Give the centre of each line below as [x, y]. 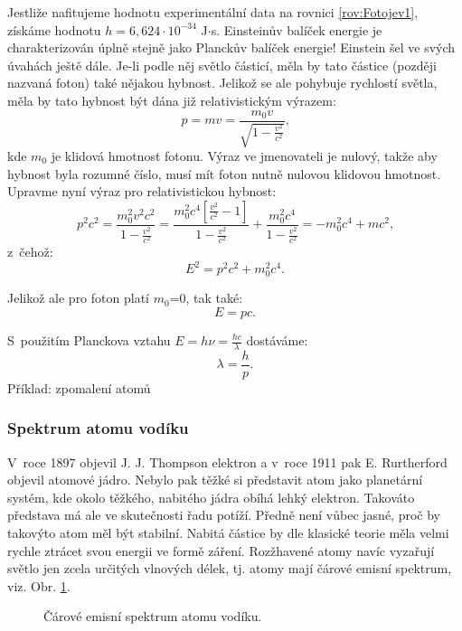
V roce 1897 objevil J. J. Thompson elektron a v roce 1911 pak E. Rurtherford [227, 461]
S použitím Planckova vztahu [89, 340]
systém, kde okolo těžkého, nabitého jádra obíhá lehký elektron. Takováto [211, 497]
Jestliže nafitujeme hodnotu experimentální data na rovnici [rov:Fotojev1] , [213, 12]
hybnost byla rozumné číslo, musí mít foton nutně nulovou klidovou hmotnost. [224, 173]
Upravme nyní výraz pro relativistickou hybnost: [142, 191]
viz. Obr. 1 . [39, 585]
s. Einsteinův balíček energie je [297, 29]
